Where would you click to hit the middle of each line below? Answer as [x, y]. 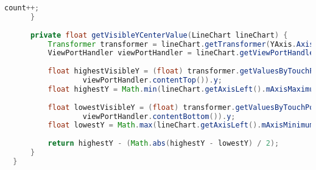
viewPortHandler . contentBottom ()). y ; [159, 116]
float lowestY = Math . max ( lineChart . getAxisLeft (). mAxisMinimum [181, 125]
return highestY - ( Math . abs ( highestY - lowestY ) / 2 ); [163, 144]
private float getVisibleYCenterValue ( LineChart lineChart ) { [159, 35]
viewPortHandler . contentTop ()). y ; [152, 80]
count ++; [22, 8]
